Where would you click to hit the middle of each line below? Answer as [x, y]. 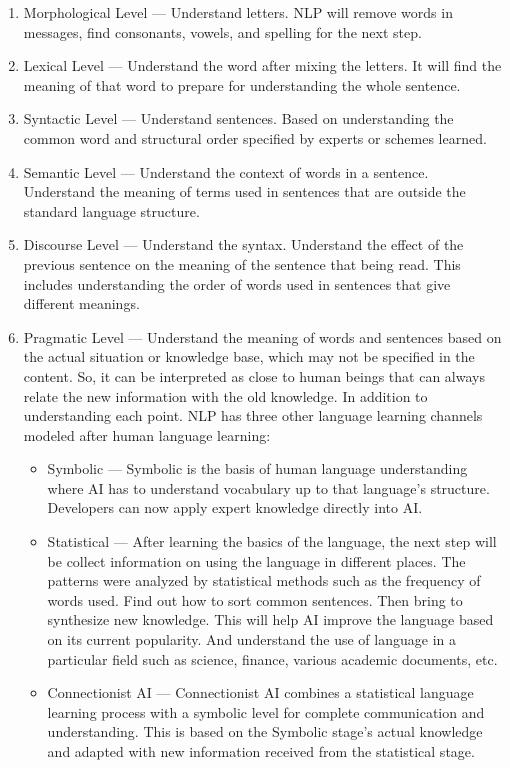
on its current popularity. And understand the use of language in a [251, 639]
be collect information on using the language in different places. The [256, 560]
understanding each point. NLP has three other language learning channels [253, 415]
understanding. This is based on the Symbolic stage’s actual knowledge [265, 731]
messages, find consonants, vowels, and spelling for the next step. [222, 31]
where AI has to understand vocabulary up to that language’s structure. [268, 487]
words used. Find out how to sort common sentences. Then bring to [255, 599]
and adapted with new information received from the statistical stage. [261, 751]
